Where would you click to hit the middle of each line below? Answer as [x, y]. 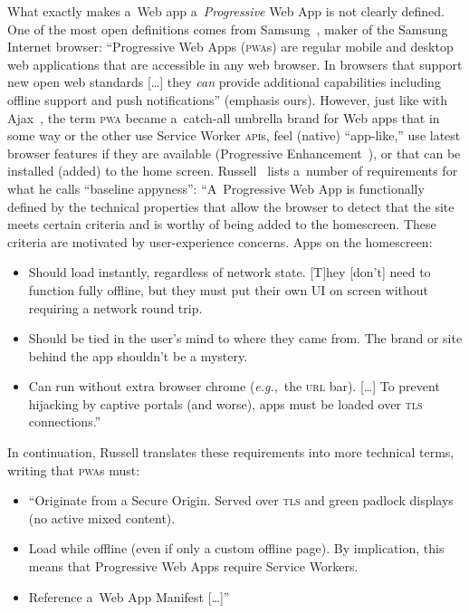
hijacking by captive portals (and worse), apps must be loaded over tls [225, 403]
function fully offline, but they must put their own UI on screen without [229, 289]
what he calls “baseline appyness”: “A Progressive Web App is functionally [216, 188]
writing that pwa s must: [74, 469]
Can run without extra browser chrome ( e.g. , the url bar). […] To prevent [234, 386]
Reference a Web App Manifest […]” [129, 596]
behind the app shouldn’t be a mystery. [138, 355]
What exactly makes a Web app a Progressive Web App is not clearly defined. [226, 11]
